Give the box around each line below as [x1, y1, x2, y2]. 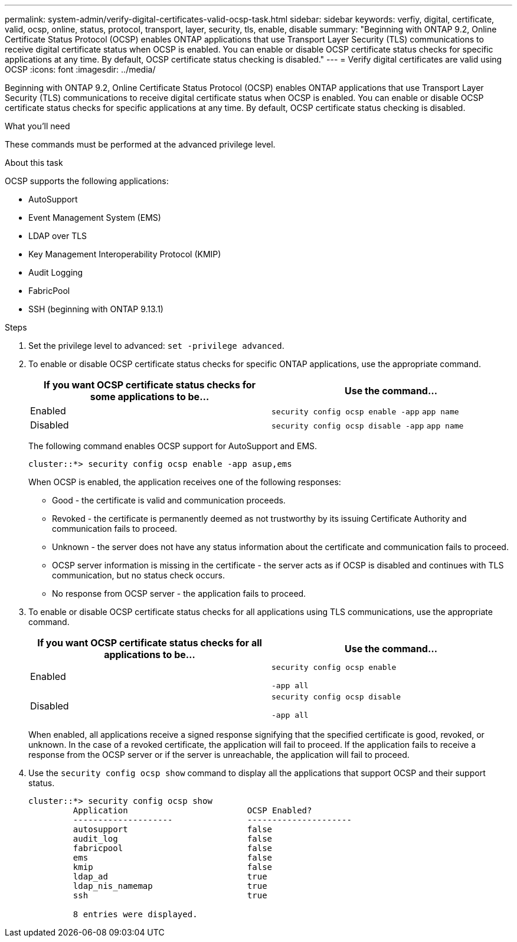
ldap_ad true [73, 872, 267, 881]
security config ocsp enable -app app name [271, 407, 459, 416]
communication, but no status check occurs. [52, 570, 225, 580]
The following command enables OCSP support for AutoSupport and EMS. [28, 441, 318, 451]
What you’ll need [5, 121, 70, 131]
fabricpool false [73, 843, 273, 853]
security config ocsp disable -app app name [271, 421, 464, 430]
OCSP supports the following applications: [5, 176, 169, 186]
